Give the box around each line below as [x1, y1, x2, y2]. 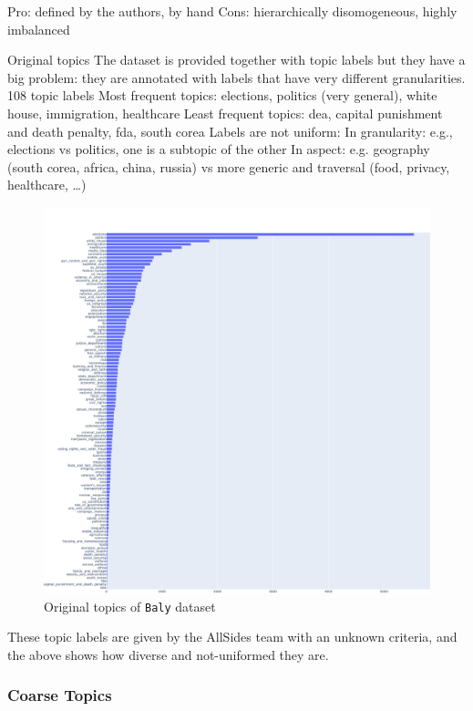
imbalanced [7, 19, 70, 38]
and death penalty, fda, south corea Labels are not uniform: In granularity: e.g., [7, 121, 453, 140]
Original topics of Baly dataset [44, 596, 216, 615]
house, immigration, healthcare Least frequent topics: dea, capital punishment [7, 103, 443, 122]
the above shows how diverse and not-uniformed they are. [7, 644, 329, 664]
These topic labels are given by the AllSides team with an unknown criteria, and [7, 627, 458, 646]
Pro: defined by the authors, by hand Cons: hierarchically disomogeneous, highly [7, 2, 458, 20]
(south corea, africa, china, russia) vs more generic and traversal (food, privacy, [7, 157, 450, 176]
